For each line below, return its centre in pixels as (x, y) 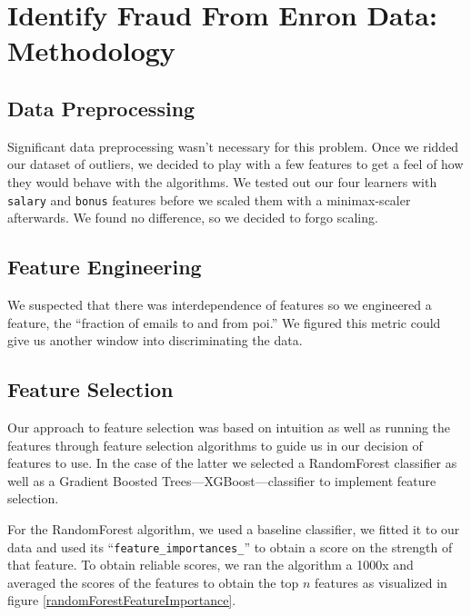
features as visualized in (381, 582)
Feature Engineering (105, 267)
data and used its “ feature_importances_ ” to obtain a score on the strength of (230, 546)
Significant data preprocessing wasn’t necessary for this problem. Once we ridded (233, 146)
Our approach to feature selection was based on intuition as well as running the (229, 427)
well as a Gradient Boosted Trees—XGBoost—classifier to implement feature (222, 480)
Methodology (91, 50)
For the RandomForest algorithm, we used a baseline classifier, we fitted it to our (234, 528)
